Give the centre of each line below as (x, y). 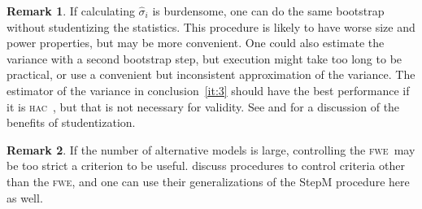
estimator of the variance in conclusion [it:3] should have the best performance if (208, 90)
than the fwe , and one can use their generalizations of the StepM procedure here (208, 181)
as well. (25, 197)
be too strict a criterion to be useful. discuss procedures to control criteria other (206, 165)
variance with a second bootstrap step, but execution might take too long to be (204, 58)
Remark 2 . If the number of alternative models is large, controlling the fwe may (211, 149)
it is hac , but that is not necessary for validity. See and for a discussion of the (203, 106)
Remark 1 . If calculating (71, 11)
